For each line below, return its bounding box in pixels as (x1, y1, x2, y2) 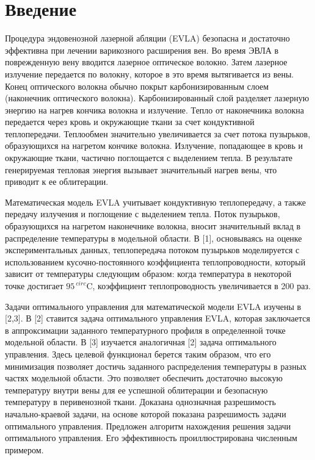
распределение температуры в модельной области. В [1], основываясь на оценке (5, 231, 302, 244)
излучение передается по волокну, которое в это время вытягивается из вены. (5, 67, 294, 80)
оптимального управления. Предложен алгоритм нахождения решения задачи (5, 419, 291, 432)
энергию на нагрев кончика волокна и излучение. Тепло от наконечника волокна (5, 103, 305, 116)
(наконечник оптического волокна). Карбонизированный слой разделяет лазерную (5, 92, 310, 104)
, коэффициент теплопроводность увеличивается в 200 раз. (92, 279, 311, 292)
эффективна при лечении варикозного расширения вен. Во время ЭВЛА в (5, 43, 279, 56)
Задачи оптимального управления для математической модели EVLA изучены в (5, 300, 302, 312)
